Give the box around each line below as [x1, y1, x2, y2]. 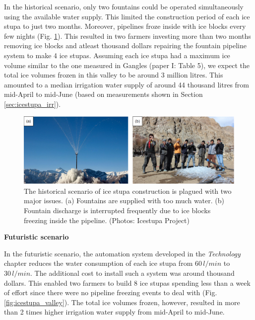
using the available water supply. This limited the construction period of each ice [4, 11, 250, 21]
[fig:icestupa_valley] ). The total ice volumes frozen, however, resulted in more [4, 297, 240, 307]
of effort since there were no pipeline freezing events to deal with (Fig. [4, 287, 217, 298]
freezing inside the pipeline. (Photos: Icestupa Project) [24, 215, 190, 225]
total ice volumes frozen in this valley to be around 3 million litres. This [4, 70, 223, 80]
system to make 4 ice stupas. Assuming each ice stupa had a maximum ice [4, 50, 230, 60]
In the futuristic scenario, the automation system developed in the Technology [4, 248, 241, 258]
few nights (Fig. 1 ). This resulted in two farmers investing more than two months [4, 30, 251, 41]
